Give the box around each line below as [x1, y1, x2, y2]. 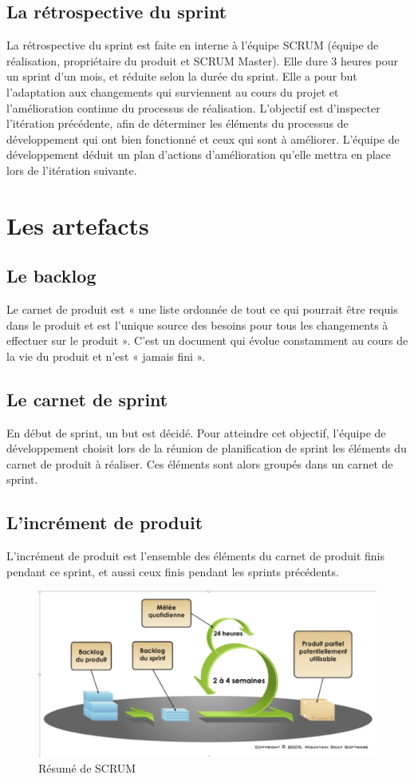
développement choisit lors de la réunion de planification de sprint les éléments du [6, 440, 407, 457]
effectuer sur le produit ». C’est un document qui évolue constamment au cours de [6, 332, 408, 349]
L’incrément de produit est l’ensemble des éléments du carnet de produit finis [6, 548, 384, 564]
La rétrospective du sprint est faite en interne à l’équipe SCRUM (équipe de [6, 37, 379, 53]
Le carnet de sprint [6, 386, 168, 411]
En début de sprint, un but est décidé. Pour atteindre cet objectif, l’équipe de [6, 424, 386, 441]
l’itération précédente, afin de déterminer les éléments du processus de [6, 115, 349, 132]
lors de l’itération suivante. [6, 161, 137, 178]
